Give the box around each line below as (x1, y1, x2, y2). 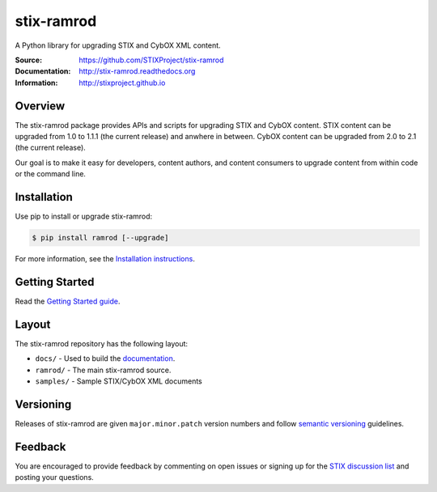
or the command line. (15, 169, 87, 179)
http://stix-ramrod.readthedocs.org (78, 66, 196, 76)
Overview (15, 99, 66, 112)
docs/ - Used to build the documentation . (35, 354, 176, 363)
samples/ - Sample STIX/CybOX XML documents (35, 376, 202, 386)
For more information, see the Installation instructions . (15, 254, 196, 264)
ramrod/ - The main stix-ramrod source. (35, 365, 172, 375)
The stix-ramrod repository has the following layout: (15, 338, 189, 348)
